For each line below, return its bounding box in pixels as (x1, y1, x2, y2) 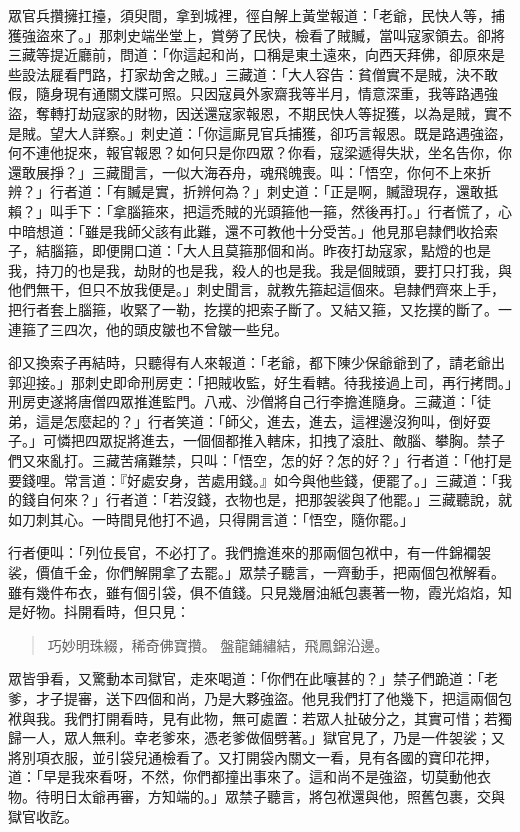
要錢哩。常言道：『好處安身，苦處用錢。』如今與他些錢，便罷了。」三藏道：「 (8, 469, 498, 490)
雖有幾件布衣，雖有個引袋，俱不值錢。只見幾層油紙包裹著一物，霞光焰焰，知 (8, 581, 512, 602)
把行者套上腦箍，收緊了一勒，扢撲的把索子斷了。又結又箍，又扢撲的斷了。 (8, 298, 498, 319)
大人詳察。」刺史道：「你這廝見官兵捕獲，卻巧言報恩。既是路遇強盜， (63, 122, 512, 143)
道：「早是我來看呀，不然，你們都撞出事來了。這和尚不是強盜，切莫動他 (8, 766, 477, 787)
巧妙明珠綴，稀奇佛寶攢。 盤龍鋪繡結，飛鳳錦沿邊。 (47, 634, 389, 655)
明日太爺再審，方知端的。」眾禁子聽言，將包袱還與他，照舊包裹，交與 (49, 785, 505, 806)
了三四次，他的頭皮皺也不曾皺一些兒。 (35, 318, 288, 339)
